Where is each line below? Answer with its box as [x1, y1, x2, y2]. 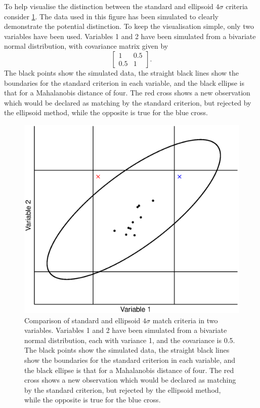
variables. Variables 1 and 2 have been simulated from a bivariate [24, 325, 227, 335]
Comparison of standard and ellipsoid [24, 315, 141, 325]
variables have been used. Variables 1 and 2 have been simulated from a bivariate [4, 30, 256, 41]
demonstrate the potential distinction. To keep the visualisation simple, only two [4, 21, 254, 31]
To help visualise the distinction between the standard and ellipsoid [4, 1, 213, 11]
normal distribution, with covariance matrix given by [4, 41, 168, 51]
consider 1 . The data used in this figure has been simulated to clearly [4, 11, 219, 21]
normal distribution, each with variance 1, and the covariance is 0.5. [24, 334, 235, 345]
